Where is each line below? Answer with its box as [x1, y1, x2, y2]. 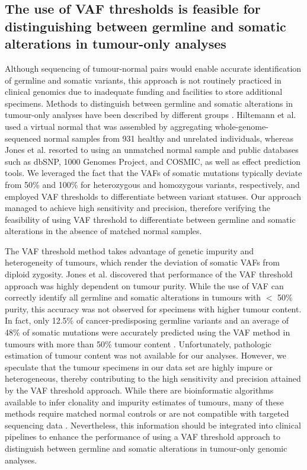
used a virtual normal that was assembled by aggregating [5, 120, 213, 132]
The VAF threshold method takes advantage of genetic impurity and [5, 244, 254, 257]
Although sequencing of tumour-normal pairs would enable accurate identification [5, 62, 302, 74]
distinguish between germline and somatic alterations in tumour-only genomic [5, 442, 287, 454]
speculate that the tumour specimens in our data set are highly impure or [5, 360, 273, 373]
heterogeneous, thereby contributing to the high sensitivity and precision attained [5, 372, 301, 385]
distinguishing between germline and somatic [5, 17, 286, 35]
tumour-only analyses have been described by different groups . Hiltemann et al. [5, 108, 296, 121]
